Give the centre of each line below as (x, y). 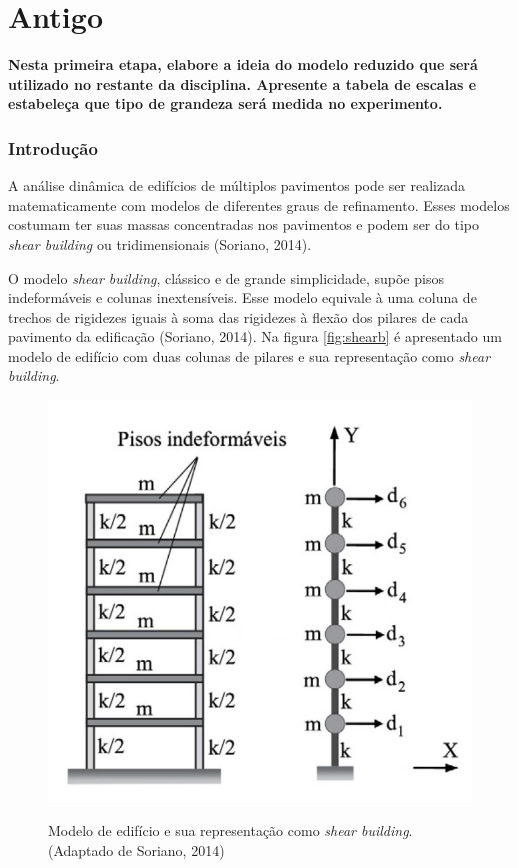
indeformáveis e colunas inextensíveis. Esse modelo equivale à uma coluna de (242, 297)
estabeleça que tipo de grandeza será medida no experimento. (225, 103)
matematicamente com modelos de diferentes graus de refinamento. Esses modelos (259, 204)
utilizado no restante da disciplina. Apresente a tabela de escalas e (242, 83)
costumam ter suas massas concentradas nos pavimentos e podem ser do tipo (243, 224)
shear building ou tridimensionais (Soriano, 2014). (160, 243)
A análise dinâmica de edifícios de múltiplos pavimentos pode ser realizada (237, 185)
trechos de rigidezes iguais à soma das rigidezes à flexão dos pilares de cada (238, 316)
